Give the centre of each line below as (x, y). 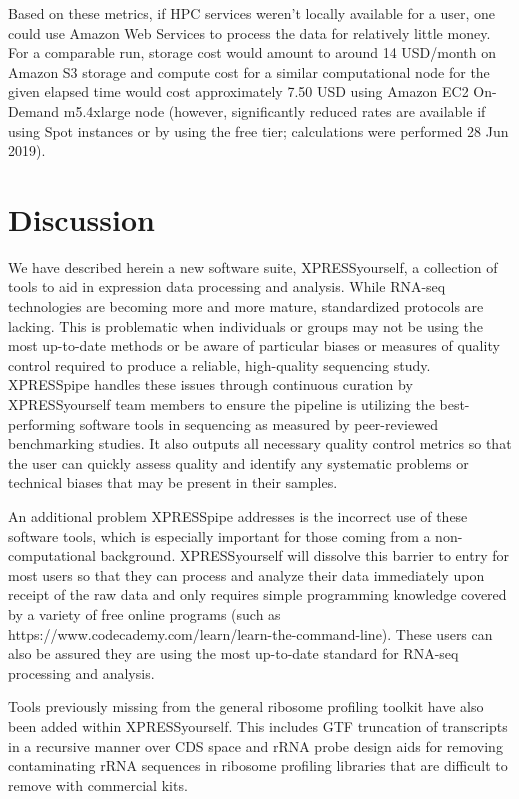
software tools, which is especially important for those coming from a (219, 535)
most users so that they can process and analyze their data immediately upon (246, 574)
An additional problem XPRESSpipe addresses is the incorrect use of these (238, 516)
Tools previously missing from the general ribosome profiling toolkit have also (246, 706)
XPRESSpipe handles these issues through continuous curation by (210, 384)
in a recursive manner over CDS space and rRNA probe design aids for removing (255, 745)
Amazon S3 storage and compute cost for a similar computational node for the (249, 71)
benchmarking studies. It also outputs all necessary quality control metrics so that (260, 443)
